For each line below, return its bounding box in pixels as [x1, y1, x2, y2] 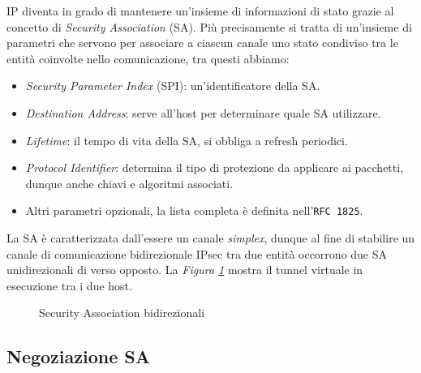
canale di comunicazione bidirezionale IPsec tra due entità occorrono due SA [6, 245, 388, 262]
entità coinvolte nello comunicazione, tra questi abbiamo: [6, 49, 290, 66]
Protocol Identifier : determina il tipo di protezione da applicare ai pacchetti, [25, 159, 404, 176]
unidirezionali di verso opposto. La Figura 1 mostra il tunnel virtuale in [6, 261, 363, 278]
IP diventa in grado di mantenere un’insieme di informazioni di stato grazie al [6, 2, 394, 19]
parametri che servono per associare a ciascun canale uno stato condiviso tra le [6, 34, 398, 51]
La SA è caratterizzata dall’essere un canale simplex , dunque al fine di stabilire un [6, 229, 415, 246]
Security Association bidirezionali [39, 304, 205, 321]
